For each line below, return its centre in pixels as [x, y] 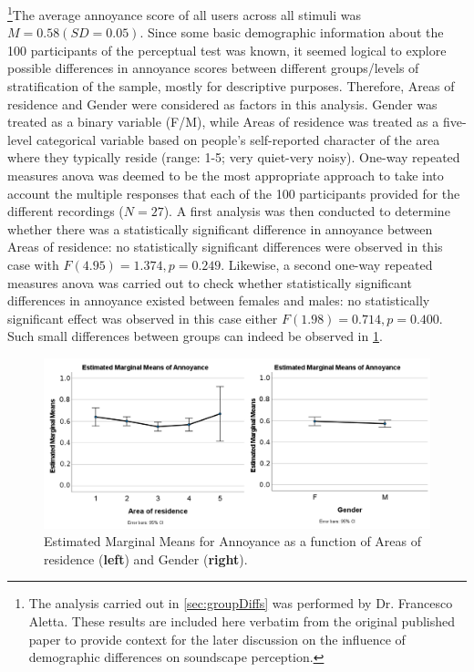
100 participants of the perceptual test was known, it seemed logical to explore [227, 50]
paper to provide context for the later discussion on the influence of [217, 639]
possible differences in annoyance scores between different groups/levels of [213, 68]
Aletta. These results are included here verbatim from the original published [242, 621]
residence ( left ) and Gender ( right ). [146, 558]
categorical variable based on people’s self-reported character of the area [238, 139]
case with [33, 264]
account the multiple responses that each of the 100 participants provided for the [234, 193]
